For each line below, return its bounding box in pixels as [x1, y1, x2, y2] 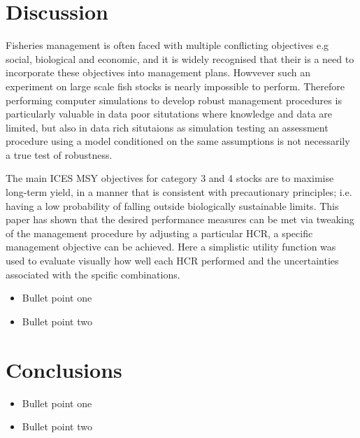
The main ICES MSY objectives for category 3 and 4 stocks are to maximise [6, 171, 334, 185]
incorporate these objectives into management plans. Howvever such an [6, 65, 310, 80]
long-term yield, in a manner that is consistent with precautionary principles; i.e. [6, 185, 352, 199]
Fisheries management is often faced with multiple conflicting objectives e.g [6, 38, 329, 52]
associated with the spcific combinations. [6, 267, 180, 281]
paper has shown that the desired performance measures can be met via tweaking [6, 212, 354, 227]
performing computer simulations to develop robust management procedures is [6, 92, 342, 107]
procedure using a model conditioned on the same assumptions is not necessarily [6, 134, 350, 148]
